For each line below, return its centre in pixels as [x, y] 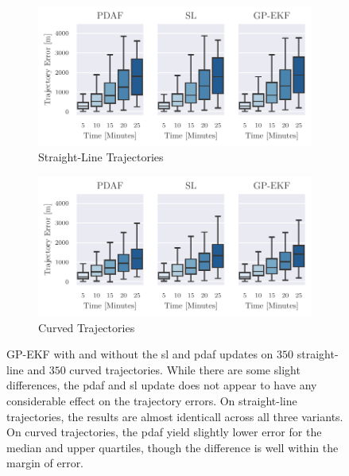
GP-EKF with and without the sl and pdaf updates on [140, 354]
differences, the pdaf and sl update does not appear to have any [162, 385]
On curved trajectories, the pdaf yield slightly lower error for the [164, 432]
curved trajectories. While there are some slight [185, 369]
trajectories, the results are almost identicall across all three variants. [175, 416]
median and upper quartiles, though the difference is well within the [173, 447]
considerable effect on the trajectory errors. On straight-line [152, 400]
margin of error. [45, 463]
